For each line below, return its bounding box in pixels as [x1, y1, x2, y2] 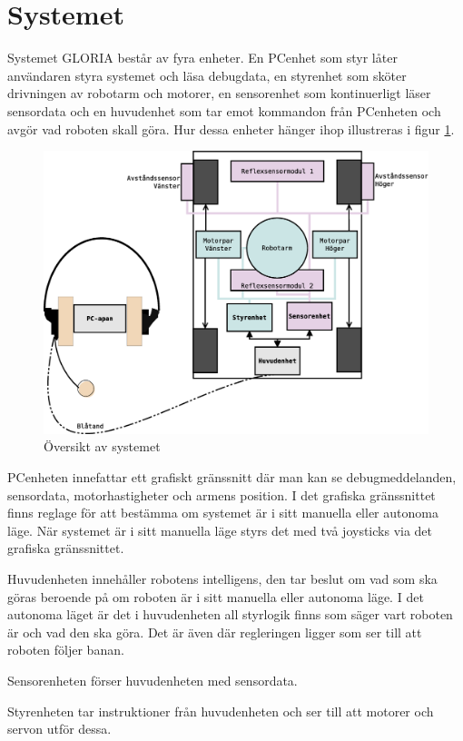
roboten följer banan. [7, 640, 124, 659]
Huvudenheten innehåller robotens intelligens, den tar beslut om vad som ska [7, 569, 438, 588]
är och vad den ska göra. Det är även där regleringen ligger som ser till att [7, 622, 422, 641]
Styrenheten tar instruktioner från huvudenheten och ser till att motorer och [7, 701, 434, 720]
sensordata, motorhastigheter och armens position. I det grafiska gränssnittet [7, 485, 436, 504]
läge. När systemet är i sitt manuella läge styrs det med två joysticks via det [7, 520, 433, 539]
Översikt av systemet [44, 437, 161, 456]
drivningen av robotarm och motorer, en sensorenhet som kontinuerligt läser [7, 84, 431, 103]
